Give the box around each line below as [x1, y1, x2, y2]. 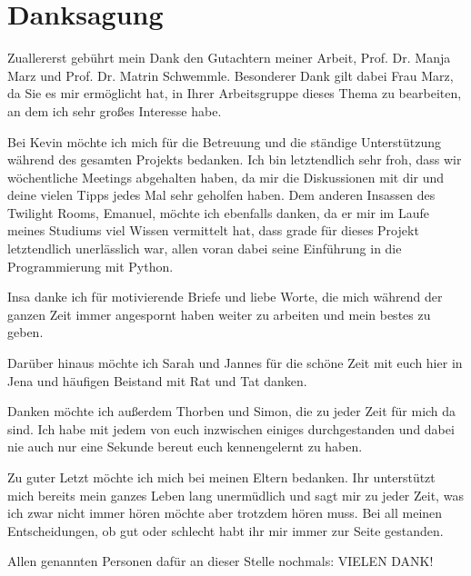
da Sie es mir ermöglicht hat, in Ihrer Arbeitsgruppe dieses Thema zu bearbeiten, [7, 84, 462, 103]
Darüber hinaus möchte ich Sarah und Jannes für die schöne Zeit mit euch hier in [7, 353, 463, 372]
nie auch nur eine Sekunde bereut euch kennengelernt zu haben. [7, 437, 363, 456]
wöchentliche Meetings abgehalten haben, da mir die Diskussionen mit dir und [7, 167, 445, 186]
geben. [7, 323, 44, 342]
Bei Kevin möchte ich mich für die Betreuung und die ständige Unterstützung [7, 132, 442, 151]
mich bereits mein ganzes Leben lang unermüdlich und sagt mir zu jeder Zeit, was [7, 485, 464, 504]
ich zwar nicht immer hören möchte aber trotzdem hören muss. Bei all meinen [7, 503, 443, 522]
